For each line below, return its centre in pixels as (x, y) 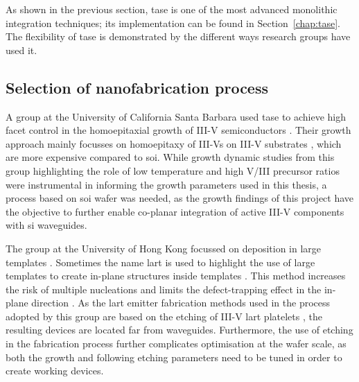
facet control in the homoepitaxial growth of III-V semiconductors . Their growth (178, 130)
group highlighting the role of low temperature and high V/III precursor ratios (173, 170)
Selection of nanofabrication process (137, 87)
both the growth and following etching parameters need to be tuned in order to (174, 357)
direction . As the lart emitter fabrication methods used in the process (181, 303)
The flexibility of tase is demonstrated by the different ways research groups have (178, 36)
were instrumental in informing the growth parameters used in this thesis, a (166, 184)
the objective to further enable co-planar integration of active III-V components (175, 211)
